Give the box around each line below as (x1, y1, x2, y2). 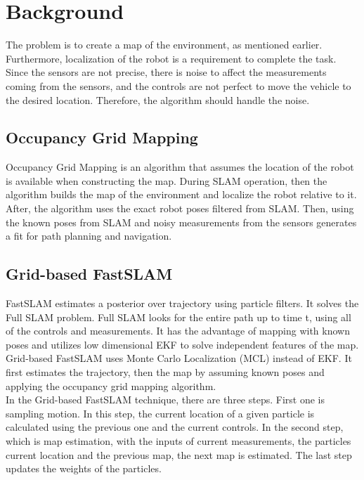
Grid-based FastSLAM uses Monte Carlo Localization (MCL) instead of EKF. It (6, 351, 352, 365)
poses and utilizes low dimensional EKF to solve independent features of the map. (6, 337, 359, 351)
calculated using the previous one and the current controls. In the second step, (6, 420, 344, 434)
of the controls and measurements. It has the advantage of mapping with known (6, 323, 350, 338)
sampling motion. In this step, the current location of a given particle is (6, 406, 315, 420)
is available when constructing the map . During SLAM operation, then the (6, 173, 327, 188)
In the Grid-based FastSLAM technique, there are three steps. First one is (6, 392, 325, 407)
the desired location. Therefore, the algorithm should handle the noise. (6, 92, 310, 107)
